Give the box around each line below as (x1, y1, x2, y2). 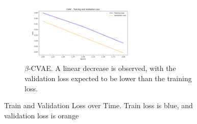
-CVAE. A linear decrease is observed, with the (28, 63, 176, 73)
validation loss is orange (4, 110, 79, 120)
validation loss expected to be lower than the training (24, 72, 192, 83)
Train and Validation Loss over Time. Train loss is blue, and (4, 100, 193, 111)
